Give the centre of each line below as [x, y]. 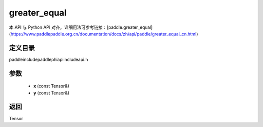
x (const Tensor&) [51, 86]
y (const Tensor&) [51, 93]
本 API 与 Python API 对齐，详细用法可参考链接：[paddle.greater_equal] [81, 27]
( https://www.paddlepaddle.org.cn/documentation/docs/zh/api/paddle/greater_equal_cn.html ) [103, 34]
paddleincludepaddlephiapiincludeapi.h [48, 59]
